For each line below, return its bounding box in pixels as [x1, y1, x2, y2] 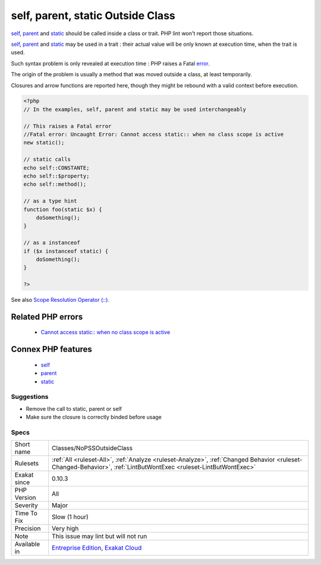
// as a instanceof [23, 239, 80, 246]
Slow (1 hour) [51, 513, 89, 521]
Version [14, 494, 36, 502]
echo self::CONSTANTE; [23, 164, 90, 171]
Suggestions [11, 393, 49, 401]
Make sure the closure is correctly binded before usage [26, 414, 162, 421]
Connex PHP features [11, 344, 92, 354]
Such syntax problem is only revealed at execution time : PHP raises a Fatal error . [11, 60, 210, 67]
